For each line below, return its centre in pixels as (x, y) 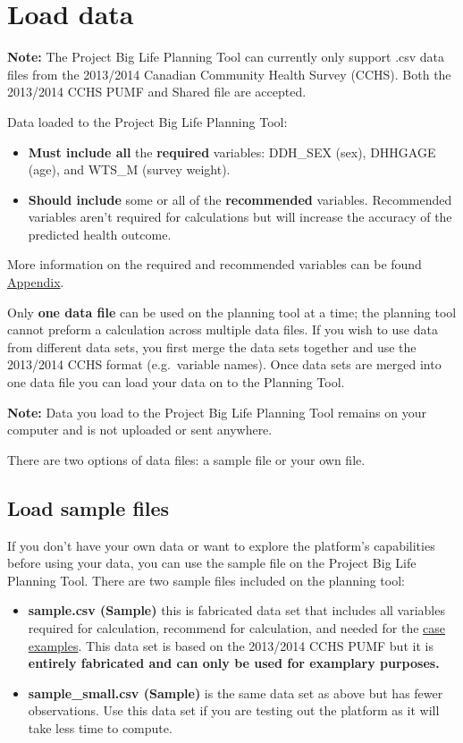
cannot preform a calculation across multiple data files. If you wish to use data (223, 329)
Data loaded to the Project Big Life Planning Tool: (147, 121)
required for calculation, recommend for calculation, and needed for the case (237, 627)
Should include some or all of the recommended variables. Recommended (240, 199)
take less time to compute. (100, 727)
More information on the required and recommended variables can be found (215, 264)
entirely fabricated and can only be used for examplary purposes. (234, 663)
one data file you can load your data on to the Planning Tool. (176, 382)
